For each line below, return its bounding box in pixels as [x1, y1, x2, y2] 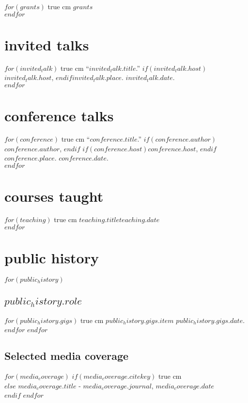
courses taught [4, 186, 104, 206]
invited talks [4, 34, 89, 54]
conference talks [4, 106, 114, 126]
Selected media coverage [4, 348, 129, 363]
